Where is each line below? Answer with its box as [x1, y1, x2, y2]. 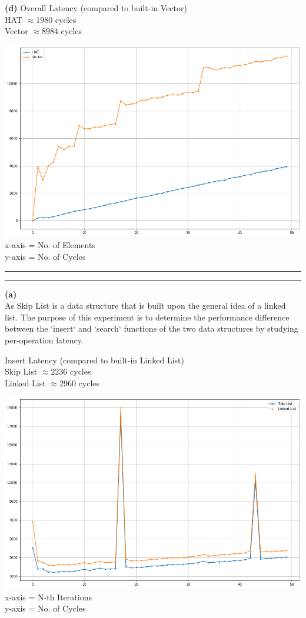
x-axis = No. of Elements [5, 239, 95, 251]
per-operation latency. [5, 333, 84, 346]
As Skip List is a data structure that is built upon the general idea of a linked [5, 299, 286, 312]
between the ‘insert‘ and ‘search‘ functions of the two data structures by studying [5, 322, 298, 335]
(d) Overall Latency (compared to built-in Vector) [5, 2, 187, 14]
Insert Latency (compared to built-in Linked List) [5, 353, 184, 366]
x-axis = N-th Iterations [5, 590, 92, 603]
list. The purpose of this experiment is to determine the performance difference [5, 310, 290, 323]
